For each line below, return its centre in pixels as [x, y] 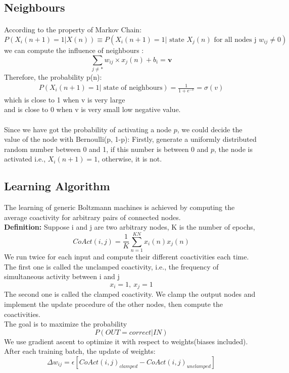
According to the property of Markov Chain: [73, 30]
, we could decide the [210, 129]
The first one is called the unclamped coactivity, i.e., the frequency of [111, 266]
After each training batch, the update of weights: [80, 351]
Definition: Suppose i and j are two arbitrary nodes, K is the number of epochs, [130, 227]
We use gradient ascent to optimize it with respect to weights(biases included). [126, 341]
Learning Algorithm [57, 186]
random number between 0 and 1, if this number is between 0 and [106, 149]
